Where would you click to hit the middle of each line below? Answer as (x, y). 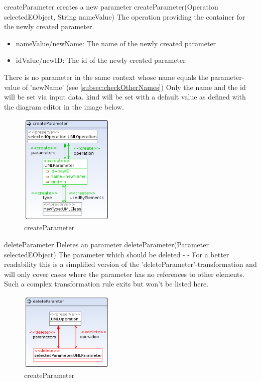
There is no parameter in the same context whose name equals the (106, 77)
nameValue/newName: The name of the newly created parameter (116, 43)
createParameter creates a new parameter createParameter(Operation (111, 7)
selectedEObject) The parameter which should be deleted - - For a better (117, 254)
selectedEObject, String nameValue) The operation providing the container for (125, 16)
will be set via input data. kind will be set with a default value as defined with (125, 97)
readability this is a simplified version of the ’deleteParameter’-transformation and (130, 264)
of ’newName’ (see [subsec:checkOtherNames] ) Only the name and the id (134, 87)
